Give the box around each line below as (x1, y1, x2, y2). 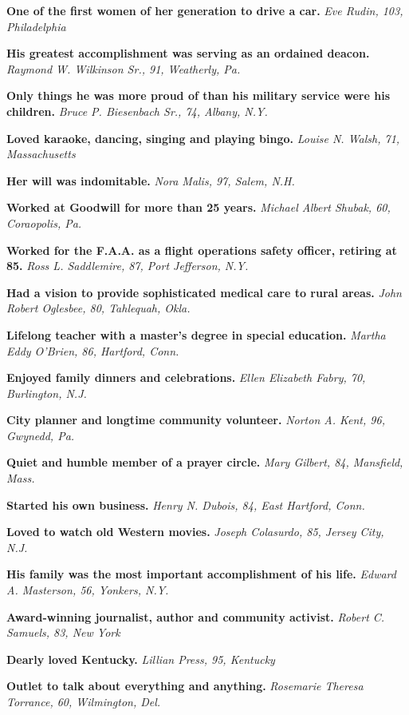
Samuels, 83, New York (6, 624, 120, 641)
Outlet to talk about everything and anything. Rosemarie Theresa (6, 677, 364, 694)
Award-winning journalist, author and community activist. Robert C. (6, 608, 385, 625)
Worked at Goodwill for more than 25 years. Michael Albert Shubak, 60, (6, 199, 391, 216)
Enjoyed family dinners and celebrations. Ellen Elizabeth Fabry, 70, (6, 369, 366, 386)
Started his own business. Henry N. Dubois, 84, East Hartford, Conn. (6, 496, 365, 513)
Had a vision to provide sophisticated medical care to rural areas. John (6, 284, 402, 300)
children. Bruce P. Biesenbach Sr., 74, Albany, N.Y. (6, 102, 268, 119)
